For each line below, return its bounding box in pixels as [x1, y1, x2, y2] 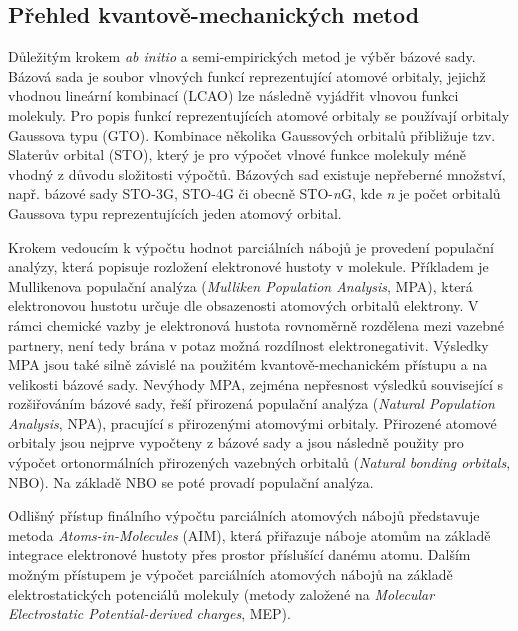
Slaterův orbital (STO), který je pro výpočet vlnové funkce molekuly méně [8, 144, 466, 165]
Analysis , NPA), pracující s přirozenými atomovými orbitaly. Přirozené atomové [8, 412, 497, 433]
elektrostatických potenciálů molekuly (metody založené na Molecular [8, 583, 435, 604]
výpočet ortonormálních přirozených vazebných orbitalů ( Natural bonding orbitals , [8, 452, 511, 473]
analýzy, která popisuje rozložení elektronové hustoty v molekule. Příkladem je [8, 256, 489, 277]
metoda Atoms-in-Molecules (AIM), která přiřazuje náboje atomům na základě [8, 524, 491, 545]
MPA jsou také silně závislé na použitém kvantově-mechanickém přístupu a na [8, 354, 488, 375]
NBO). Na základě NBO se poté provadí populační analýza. [8, 471, 374, 492]
